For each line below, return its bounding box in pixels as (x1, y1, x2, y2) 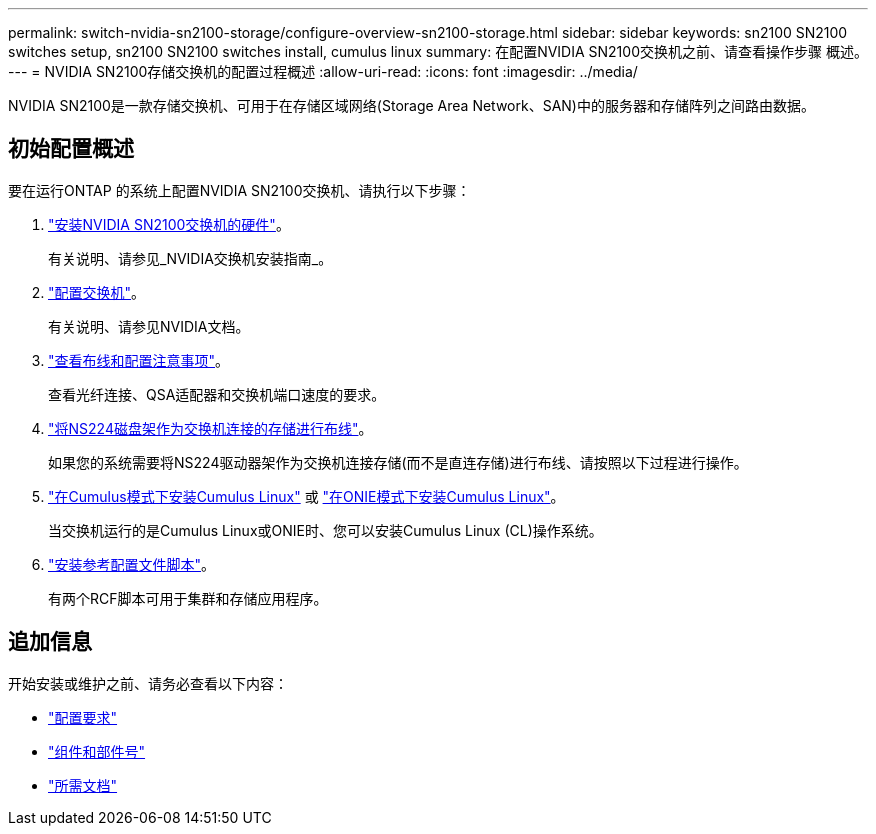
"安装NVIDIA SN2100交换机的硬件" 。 (48, 215, 290, 233)
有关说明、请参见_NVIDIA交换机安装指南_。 (48, 249, 333, 267)
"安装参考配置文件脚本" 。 (48, 555, 216, 573)
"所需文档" (48, 776, 118, 794)
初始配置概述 (8, 136, 134, 162)
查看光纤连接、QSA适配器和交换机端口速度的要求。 (48, 385, 386, 403)
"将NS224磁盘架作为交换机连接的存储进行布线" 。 (48, 419, 373, 437)
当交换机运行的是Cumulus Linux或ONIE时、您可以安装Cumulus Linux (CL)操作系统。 (48, 521, 603, 539)
